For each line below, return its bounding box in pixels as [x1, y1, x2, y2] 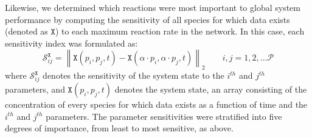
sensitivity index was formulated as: [5, 36, 138, 49]
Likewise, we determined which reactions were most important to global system [5, 1, 300, 13]
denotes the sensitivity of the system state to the [43, 69, 224, 82]
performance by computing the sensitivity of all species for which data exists [5, 13, 290, 25]
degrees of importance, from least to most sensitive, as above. [5, 122, 234, 134]
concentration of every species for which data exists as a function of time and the [5, 97, 308, 110]
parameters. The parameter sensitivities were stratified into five [46, 110, 282, 122]
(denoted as [5, 25, 48, 38]
